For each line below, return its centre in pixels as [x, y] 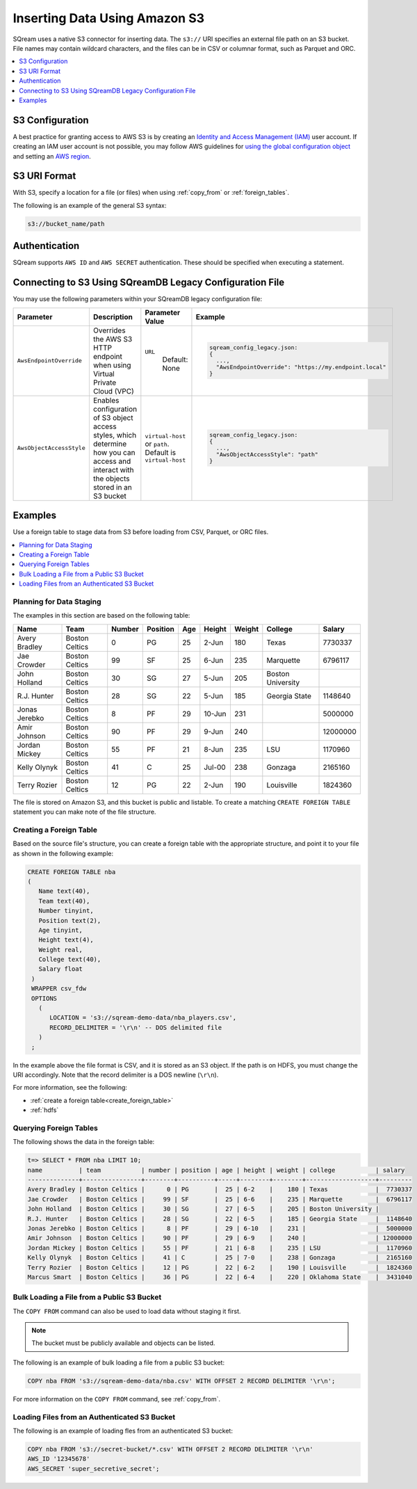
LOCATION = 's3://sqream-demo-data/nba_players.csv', [143, 1018]
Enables [106, 400]
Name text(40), [64, 891]
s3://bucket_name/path [66, 224]
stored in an [112, 487]
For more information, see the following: [70, 1088]
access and [112, 461]
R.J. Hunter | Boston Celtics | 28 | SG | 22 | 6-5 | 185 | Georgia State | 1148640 [220, 1218]
